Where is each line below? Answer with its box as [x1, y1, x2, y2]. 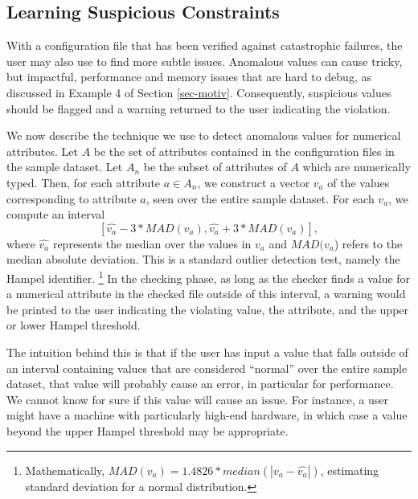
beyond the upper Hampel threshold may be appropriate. [6, 422, 289, 439]
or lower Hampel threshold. [6, 317, 141, 333]
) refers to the [334, 235, 403, 252]
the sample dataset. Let [6, 158, 123, 175]
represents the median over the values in [52, 235, 252, 252]
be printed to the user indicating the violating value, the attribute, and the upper [6, 301, 409, 317]
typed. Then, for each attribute [6, 174, 161, 190]
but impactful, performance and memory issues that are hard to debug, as [6, 68, 371, 85]
